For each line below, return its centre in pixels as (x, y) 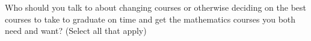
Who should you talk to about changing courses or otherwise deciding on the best (156, 7)
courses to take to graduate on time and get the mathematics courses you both (150, 19)
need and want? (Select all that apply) (76, 31)
